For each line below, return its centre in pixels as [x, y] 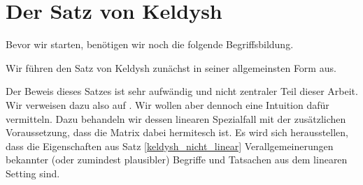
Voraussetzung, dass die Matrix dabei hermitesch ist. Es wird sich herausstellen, [177, 132]
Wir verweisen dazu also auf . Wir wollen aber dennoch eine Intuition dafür [168, 104]
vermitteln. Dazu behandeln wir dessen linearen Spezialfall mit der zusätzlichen [176, 118]
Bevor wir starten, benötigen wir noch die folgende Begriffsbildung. [150, 44]
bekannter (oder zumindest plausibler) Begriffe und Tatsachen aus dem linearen [177, 160]
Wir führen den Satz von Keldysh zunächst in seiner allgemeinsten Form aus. [171, 67]
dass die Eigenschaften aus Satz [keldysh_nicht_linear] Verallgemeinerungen [170, 146]
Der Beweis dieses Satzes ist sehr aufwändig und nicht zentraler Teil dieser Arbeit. [182, 91]
